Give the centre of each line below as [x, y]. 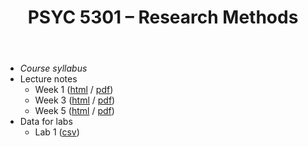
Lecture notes [48, 79]
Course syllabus [53, 68]
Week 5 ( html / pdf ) [74, 111]
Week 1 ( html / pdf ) [74, 90]
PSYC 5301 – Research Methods [163, 17]
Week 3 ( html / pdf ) [75, 100]
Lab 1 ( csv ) [57, 132]
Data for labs [46, 122]
